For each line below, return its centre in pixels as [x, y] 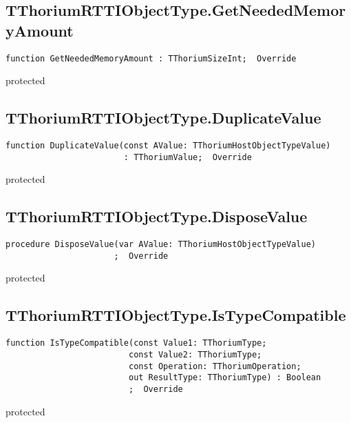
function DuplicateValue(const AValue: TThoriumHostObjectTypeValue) [168, 146]
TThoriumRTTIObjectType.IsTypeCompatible [176, 315]
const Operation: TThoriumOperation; [215, 366]
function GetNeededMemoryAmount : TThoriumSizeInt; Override [151, 58]
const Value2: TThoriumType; [195, 354]
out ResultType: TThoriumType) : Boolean [225, 378]
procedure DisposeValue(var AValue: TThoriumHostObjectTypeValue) [161, 245]
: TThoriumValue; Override [188, 157]
